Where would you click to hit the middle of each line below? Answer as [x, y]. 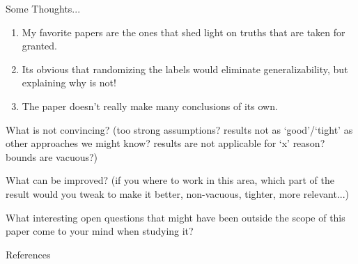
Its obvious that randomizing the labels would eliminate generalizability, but [185, 69]
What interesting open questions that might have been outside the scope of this [176, 217]
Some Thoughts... [43, 8]
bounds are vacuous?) [52, 156]
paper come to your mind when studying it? [100, 231]
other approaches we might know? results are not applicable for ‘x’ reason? [165, 143]
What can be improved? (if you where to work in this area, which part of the [170, 180]
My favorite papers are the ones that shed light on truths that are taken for [184, 32]
